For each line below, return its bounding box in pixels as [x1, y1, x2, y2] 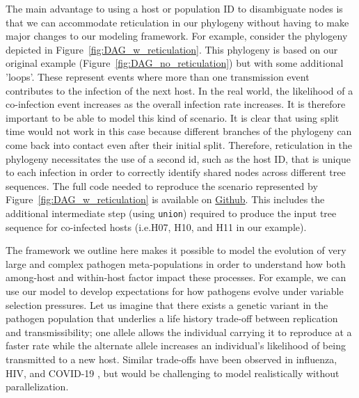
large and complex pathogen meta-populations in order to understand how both [6, 256, 346, 271]
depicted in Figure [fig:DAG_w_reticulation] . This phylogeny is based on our [6, 42, 338, 56]
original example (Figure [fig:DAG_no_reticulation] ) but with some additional [6, 56, 344, 70]
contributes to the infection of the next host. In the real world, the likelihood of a [6, 83, 353, 97]
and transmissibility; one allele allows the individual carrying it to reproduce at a [6, 324, 352, 339]
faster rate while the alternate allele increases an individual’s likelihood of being [6, 338, 346, 353]
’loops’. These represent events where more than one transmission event [6, 69, 310, 83]
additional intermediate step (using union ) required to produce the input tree [6, 205, 337, 220]
